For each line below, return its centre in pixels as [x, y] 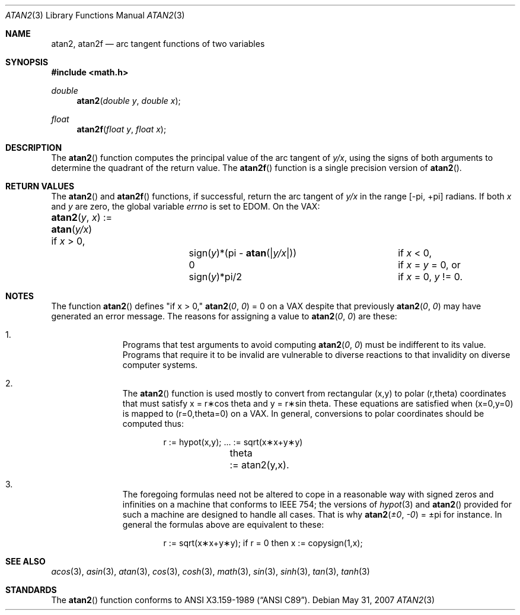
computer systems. [160, 365]
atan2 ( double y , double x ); [129, 101]
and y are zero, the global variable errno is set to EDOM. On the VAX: [186, 206]
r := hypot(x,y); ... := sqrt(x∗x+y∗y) [233, 442]
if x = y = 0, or [429, 265]
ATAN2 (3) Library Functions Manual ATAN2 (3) [95, 15]
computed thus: [153, 424]
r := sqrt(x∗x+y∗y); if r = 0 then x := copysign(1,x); [263, 543]
